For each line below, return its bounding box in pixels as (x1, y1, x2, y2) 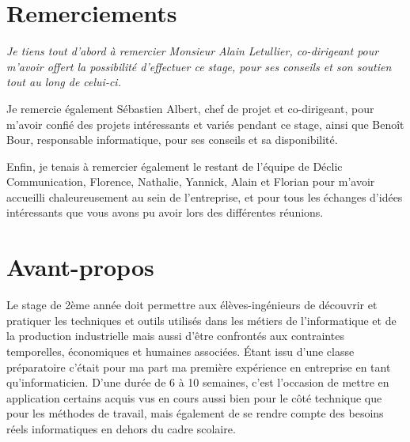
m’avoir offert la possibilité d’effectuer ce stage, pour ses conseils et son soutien (6, 58, 392, 74)
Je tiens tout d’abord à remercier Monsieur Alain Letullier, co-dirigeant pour (6, 43, 379, 59)
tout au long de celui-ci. (6, 74, 121, 90)
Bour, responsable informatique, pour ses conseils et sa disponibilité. (6, 131, 338, 148)
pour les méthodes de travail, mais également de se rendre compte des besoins (6, 405, 384, 421)
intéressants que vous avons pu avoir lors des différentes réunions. (6, 204, 324, 221)
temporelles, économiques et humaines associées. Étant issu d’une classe (6, 342, 355, 359)
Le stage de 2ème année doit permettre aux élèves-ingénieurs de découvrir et (6, 297, 378, 313)
